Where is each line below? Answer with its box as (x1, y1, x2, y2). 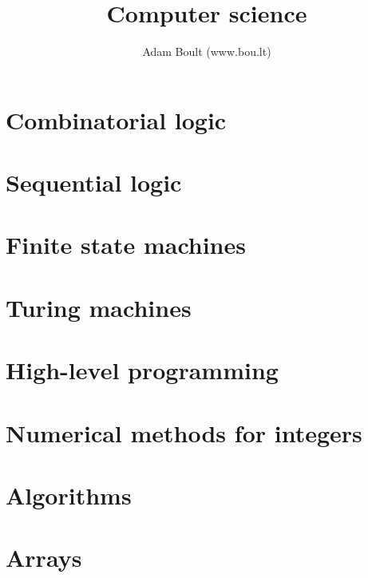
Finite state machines (6, 228, 246, 261)
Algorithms (6, 478, 132, 511)
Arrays (6, 541, 82, 574)
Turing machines (6, 291, 192, 323)
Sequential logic (6, 166, 182, 199)
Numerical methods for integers (6, 416, 362, 449)
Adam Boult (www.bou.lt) (142, 43, 271, 60)
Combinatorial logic (6, 103, 227, 136)
